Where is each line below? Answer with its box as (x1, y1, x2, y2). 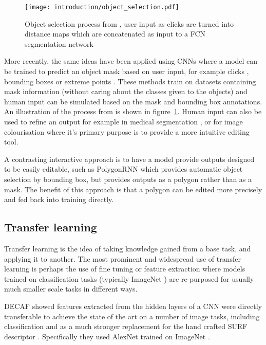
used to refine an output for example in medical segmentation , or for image (4, 116, 243, 126)
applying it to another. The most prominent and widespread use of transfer (4, 253, 241, 264)
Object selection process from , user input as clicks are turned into (25, 18, 234, 29)
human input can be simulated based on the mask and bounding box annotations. (4, 96, 262, 106)
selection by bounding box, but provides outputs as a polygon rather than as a (4, 173, 252, 184)
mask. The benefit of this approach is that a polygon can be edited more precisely (4, 184, 262, 194)
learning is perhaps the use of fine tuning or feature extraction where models (4, 263, 245, 274)
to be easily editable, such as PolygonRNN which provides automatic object (4, 164, 243, 174)
